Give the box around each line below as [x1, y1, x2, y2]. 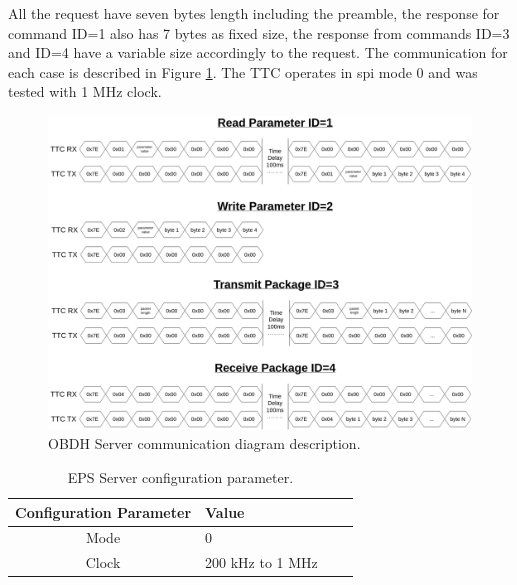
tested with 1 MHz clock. [8, 81, 162, 102]
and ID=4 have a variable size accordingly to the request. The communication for [8, 42, 508, 63]
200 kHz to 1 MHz [205, 552, 318, 573]
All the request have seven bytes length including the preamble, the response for [8, 3, 500, 23]
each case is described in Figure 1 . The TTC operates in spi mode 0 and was [8, 61, 478, 82]
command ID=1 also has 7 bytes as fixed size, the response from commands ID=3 [8, 22, 510, 43]
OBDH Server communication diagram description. [48, 433, 361, 454]
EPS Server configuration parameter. [67, 467, 294, 488]
